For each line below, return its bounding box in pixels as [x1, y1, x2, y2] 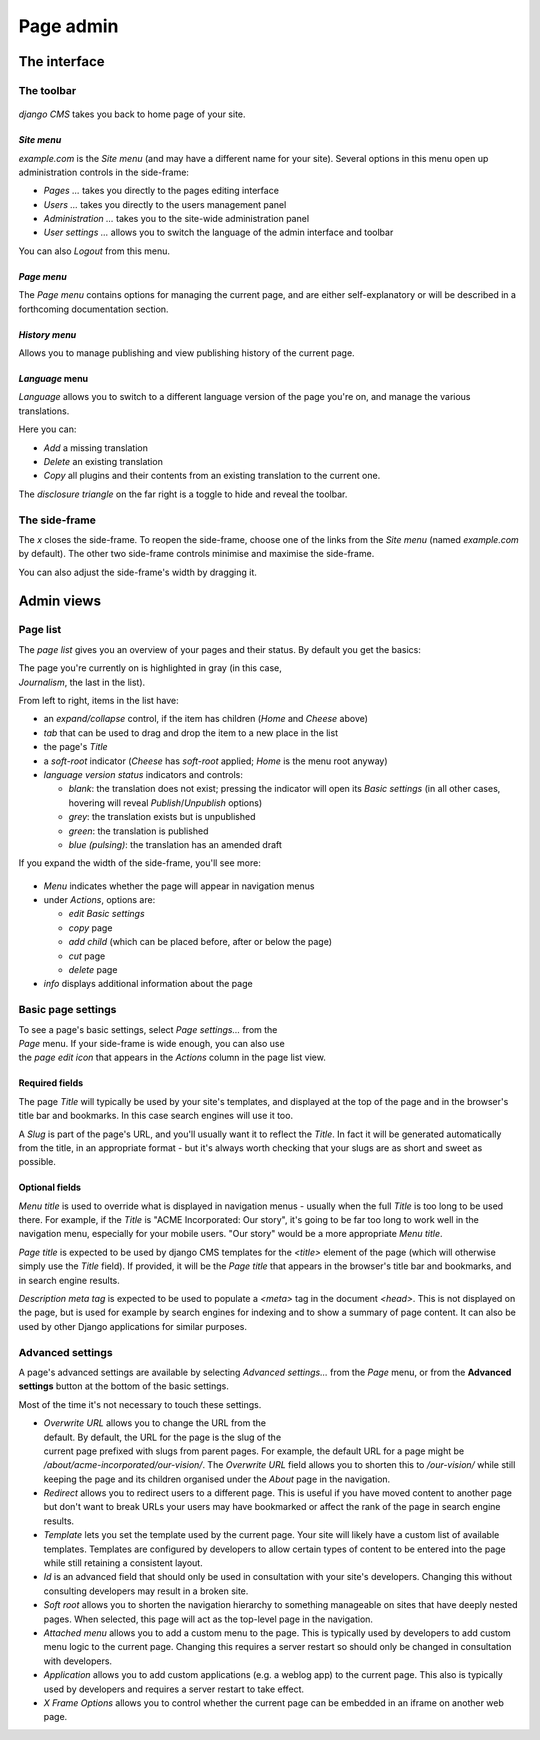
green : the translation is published [68, 825, 209, 837]
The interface [18, 53, 105, 70]
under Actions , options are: [43, 894, 156, 906]
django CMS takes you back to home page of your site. [18, 108, 246, 120]
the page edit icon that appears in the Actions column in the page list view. [18, 1051, 327, 1064]
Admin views [18, 592, 102, 609]
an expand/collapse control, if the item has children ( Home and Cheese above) [43, 713, 369, 725]
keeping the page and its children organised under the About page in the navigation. [43, 1473, 391, 1485]
